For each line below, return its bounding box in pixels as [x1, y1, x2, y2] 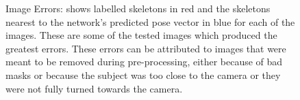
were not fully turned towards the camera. [5, 81, 183, 95]
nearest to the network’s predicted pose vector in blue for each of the [5, 14, 295, 29]
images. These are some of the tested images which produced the [5, 28, 277, 42]
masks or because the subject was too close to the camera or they [5, 67, 281, 82]
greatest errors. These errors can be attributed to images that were [5, 41, 286, 55]
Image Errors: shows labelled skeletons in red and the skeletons [5, 1, 271, 15]
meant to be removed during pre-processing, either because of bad [5, 54, 283, 69]
